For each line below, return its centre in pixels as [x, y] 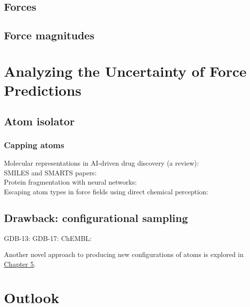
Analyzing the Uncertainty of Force [125, 71]
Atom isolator [39, 121]
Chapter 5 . [20, 264]
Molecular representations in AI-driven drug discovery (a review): [101, 163]
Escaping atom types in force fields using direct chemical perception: [106, 191]
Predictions [43, 90]
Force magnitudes [49, 35]
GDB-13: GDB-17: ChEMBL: [48, 238]
